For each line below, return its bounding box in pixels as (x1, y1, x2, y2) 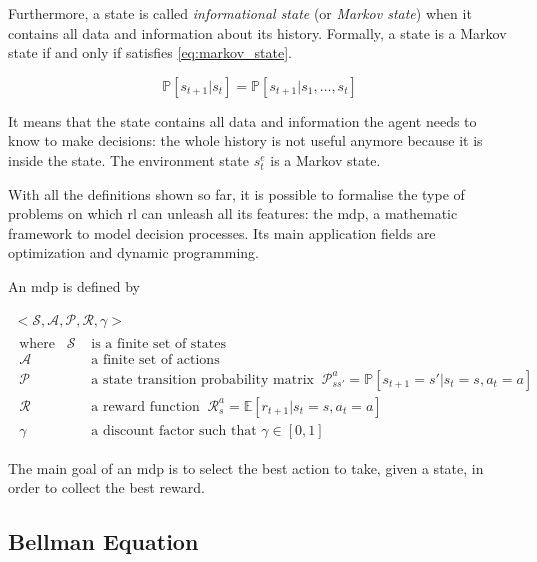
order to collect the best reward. (8, 477, 205, 498)
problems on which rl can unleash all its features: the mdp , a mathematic (8, 203, 458, 224)
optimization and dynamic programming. (8, 242, 259, 263)
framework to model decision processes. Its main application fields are (8, 222, 436, 243)
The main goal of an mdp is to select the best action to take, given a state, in (8, 457, 484, 478)
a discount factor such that (91, 423, 257, 438)
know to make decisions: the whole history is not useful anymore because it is (8, 130, 483, 151)
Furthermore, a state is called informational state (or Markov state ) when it (8, 3, 472, 23)
